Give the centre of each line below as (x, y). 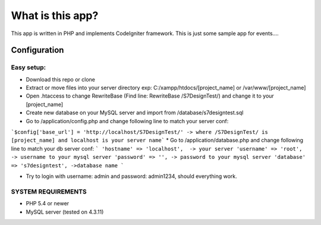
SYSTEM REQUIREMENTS (49, 192)
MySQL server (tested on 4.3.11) (65, 212)
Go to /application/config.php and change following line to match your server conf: (127, 121)
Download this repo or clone (60, 79)
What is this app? (55, 15)
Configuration (37, 50)
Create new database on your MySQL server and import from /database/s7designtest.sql (135, 112)
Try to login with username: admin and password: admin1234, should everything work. (131, 176)
